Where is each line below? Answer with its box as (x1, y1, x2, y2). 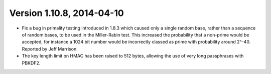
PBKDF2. (22, 60, 41, 66)
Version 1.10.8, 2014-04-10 (9, 7, 124, 18)
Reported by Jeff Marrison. (22, 45, 78, 52)
